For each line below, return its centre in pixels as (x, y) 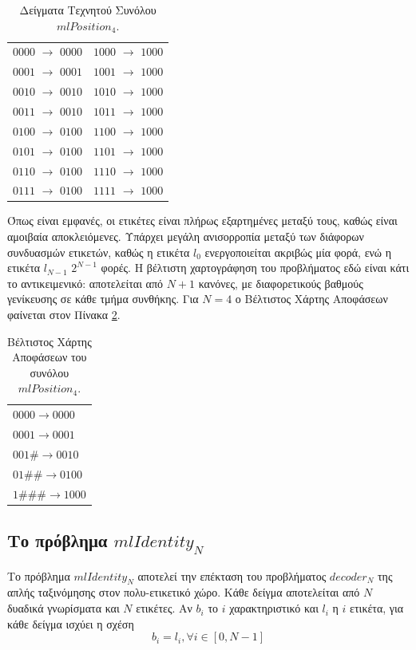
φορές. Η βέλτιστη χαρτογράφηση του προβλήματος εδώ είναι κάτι (255, 268)
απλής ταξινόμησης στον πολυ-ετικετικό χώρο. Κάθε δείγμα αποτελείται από (184, 592)
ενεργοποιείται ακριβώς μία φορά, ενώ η (298, 252)
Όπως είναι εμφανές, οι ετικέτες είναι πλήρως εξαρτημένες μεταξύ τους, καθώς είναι (202, 221)
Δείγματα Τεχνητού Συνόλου (88, 10)
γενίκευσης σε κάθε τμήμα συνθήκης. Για (103, 299)
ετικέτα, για (377, 608)
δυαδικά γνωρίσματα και (63, 608)
